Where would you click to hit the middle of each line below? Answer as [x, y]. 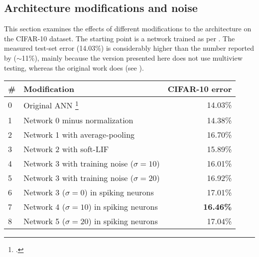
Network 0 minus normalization [78, 120]
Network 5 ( [44, 221]
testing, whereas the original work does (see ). [74, 67]
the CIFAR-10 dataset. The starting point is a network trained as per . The [120, 38]
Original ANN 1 [51, 105]
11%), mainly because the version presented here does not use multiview [132, 57]
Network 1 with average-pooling [79, 134]
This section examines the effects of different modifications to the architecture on [128, 29]
